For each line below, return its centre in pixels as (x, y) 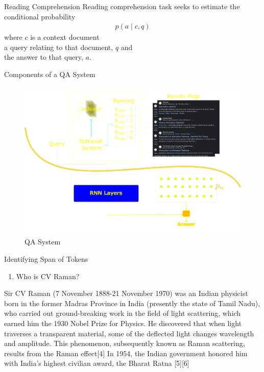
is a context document (65, 37)
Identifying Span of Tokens (46, 259)
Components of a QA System (50, 74)
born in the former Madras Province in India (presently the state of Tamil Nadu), (132, 303)
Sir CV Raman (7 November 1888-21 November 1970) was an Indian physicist (126, 293)
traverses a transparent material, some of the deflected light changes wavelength (129, 333)
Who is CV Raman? (48, 276)
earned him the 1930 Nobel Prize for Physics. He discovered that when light (123, 323)
